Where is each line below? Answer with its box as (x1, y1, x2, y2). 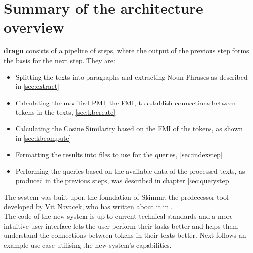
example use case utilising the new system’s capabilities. (4, 239, 172, 250)
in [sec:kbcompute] (15, 133, 71, 143)
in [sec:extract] (15, 81, 59, 91)
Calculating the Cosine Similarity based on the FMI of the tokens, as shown (15, 123, 243, 133)
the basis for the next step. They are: (4, 55, 115, 65)
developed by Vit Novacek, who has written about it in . (4, 201, 173, 211)
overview (4, 17, 64, 37)
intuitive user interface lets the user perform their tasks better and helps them (4, 220, 238, 231)
